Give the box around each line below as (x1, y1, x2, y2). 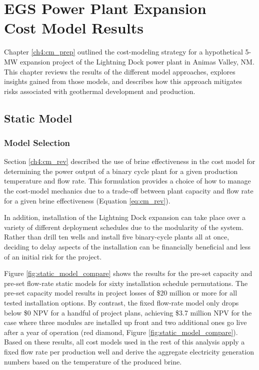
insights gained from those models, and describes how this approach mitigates (4, 76, 242, 86)
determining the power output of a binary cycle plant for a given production (4, 165, 238, 176)
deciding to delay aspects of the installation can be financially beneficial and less (4, 241, 251, 252)
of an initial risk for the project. (4, 251, 102, 261)
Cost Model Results (4, 17, 143, 38)
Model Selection (4, 136, 70, 148)
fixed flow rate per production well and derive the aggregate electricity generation (4, 346, 254, 356)
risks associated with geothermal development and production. (4, 85, 195, 96)
